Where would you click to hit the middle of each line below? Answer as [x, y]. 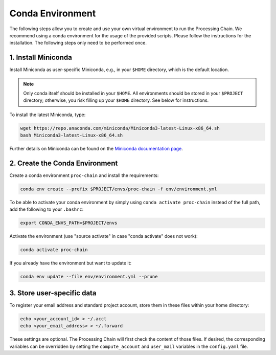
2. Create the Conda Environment [64, 163]
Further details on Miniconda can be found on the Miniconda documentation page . [96, 149]
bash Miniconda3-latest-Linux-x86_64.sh [71, 135]
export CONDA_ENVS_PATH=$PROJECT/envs [69, 223]
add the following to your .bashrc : [47, 209]
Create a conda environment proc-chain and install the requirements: [84, 175]
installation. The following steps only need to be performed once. [78, 43]
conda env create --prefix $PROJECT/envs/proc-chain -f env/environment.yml [119, 189]
